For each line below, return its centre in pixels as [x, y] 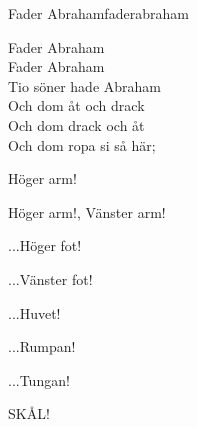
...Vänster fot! [50, 278]
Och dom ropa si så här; [82, 144]
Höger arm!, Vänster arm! [87, 211]
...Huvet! [34, 312]
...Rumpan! [42, 346]
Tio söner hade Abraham [84, 85]
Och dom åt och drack [76, 105]
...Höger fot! [45, 245]
